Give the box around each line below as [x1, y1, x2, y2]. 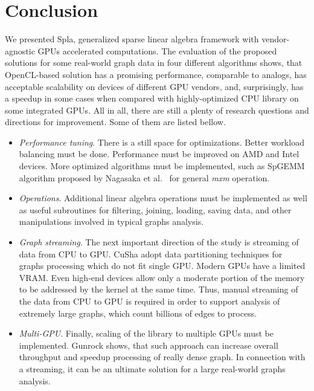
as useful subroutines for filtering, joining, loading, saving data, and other [19, 203, 292, 216]
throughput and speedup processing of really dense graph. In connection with [19, 351, 306, 363]
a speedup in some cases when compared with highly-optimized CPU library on [5, 92, 299, 105]
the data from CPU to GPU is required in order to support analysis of [19, 295, 280, 307]
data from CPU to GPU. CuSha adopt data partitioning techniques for [19, 247, 283, 260]
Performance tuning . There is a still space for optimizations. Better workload [19, 135, 304, 148]
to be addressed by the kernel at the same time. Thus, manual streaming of [19, 283, 298, 296]
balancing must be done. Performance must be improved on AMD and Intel [19, 147, 300, 160]
